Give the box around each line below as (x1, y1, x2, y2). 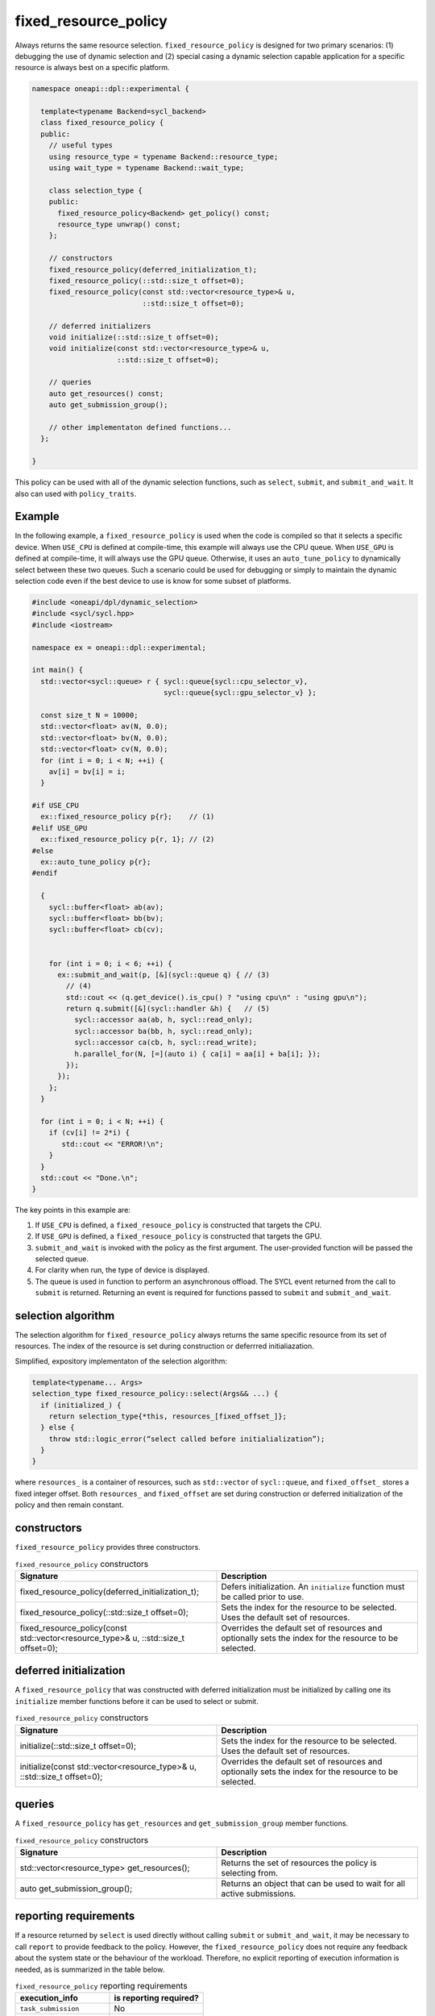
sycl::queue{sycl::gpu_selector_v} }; (163, 688, 317, 698)
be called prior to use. (221, 1591, 304, 1602)
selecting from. (221, 1867, 279, 1878)
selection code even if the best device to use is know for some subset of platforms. (14, 577, 292, 586)
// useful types (48, 141, 113, 150)
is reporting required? (114, 1993, 199, 2004)
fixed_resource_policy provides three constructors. (14, 1543, 201, 1552)
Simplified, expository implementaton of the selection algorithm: (14, 1356, 228, 1366)
